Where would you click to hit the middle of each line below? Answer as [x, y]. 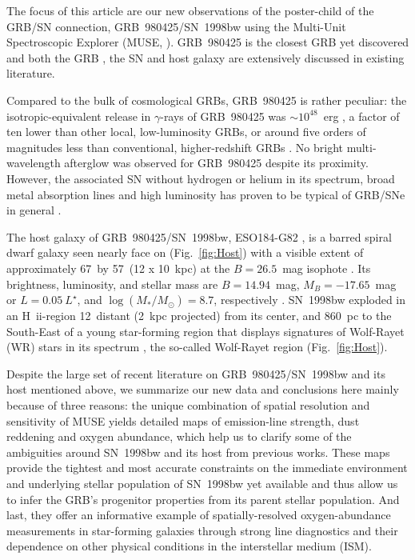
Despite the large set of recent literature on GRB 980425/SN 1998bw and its [196, 373]
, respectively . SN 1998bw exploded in [310, 300]
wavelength [34, 163]
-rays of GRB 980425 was [223, 116]
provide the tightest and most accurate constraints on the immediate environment [207, 468]
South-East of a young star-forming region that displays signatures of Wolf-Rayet [206, 331]
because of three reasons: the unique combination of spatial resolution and [188, 405]
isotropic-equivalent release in [79, 116]
